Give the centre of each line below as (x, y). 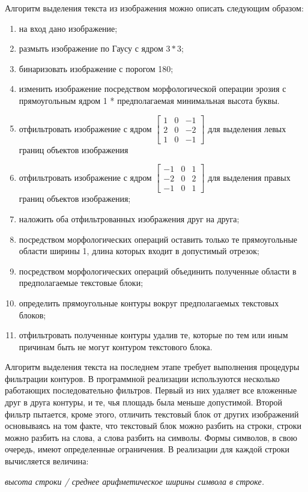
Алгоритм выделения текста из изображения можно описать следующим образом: (154, 8)
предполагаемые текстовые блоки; (81, 283)
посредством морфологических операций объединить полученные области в (158, 271)
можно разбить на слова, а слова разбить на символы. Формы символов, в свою (151, 437)
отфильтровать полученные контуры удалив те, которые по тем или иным (153, 335)
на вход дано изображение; (68, 28)
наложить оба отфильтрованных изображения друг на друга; (129, 218)
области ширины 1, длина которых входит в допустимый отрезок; (139, 251)
